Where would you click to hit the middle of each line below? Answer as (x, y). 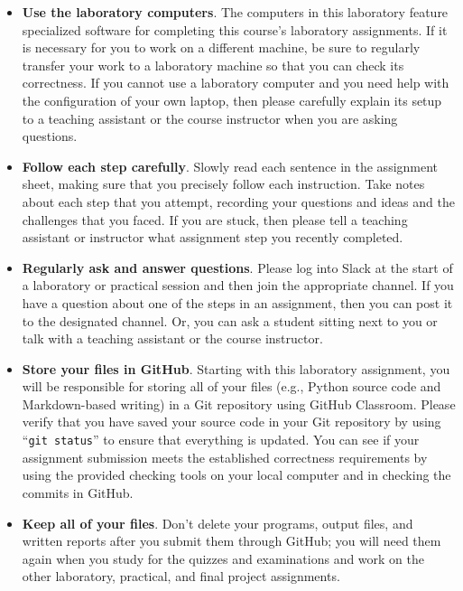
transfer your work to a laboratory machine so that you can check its (213, 65)
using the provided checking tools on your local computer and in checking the (236, 475)
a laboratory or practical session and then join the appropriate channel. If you (238, 285)
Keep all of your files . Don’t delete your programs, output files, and (218, 523)
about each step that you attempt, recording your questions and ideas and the (238, 201)
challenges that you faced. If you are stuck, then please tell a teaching (215, 219)
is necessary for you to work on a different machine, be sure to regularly (221, 47)
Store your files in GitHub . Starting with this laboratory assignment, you (236, 368)
